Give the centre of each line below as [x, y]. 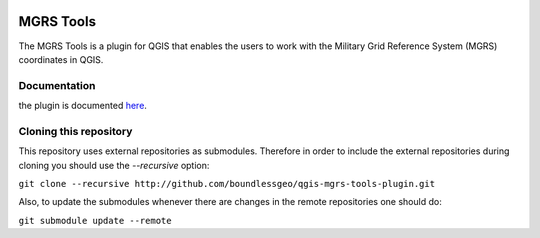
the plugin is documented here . [82, 106]
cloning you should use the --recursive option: [114, 165]
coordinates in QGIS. [61, 59]
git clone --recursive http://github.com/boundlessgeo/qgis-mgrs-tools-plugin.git [226, 183]
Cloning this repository [75, 131]
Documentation [57, 85]
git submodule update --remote [95, 220]
